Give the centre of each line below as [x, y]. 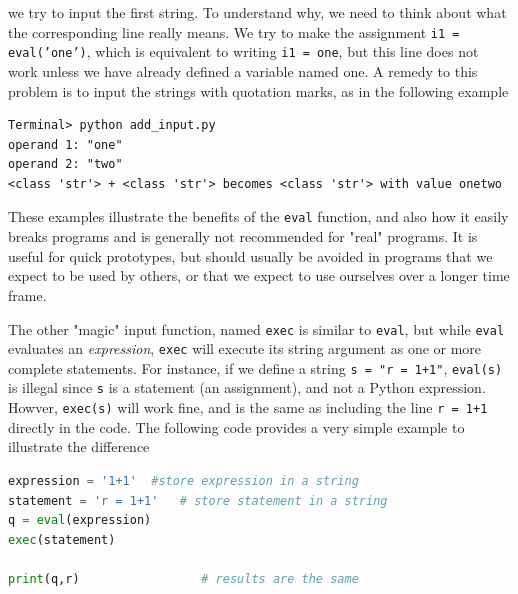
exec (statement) [62, 539]
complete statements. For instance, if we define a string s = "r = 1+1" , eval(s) [255, 367]
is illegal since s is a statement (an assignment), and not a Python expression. [247, 387]
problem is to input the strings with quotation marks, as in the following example [258, 90]
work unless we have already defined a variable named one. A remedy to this [243, 70]
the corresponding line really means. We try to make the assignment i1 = [234, 31]
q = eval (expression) [80, 520]
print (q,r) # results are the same [183, 578]
